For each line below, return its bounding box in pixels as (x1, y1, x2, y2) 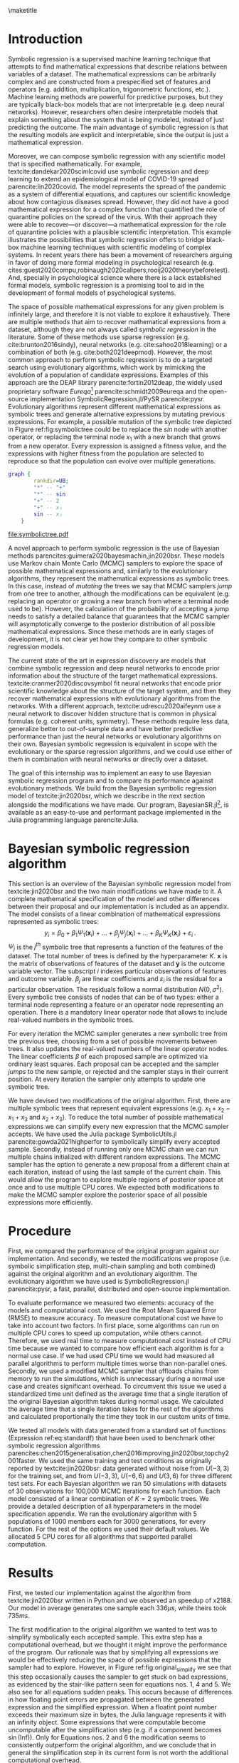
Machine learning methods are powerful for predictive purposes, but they (8, 92, 223, 101)
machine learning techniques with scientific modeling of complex (21, 243, 212, 251)
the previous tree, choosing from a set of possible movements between (8, 1037, 218, 1045)
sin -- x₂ (33, 511, 63, 518)
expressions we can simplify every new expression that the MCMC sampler (8, 1122, 229, 1131)
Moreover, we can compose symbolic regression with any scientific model (8, 151, 225, 160)
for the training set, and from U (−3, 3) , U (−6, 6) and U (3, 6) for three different (8, 1472, 233, 1480)
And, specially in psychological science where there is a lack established (8, 273, 222, 281)
